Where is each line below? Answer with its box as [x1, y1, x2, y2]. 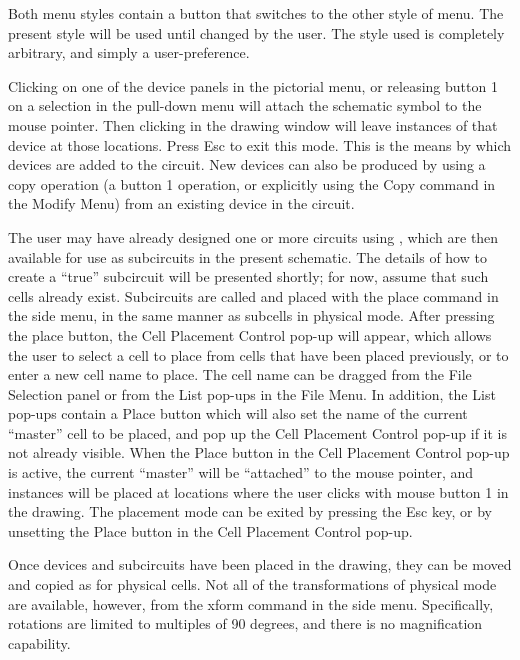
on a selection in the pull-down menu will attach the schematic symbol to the [8, 95, 482, 116]
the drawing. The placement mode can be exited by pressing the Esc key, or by [8, 501, 492, 522]
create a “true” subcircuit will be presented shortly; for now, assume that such [8, 266, 489, 287]
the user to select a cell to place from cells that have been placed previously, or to [8, 344, 509, 365]
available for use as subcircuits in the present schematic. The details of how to [8, 246, 487, 267]
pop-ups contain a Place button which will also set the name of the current [8, 403, 468, 424]
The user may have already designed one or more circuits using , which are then [8, 226, 499, 247]
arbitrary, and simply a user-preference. [8, 42, 250, 63]
